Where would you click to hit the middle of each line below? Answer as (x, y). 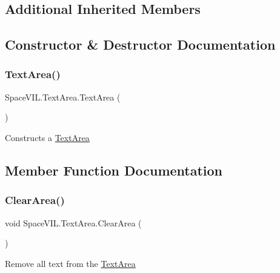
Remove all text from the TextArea (70, 263)
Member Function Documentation (114, 170)
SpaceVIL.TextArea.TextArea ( (63, 97)
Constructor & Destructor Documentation (140, 44)
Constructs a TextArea (47, 137)
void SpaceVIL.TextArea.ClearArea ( (73, 222)
